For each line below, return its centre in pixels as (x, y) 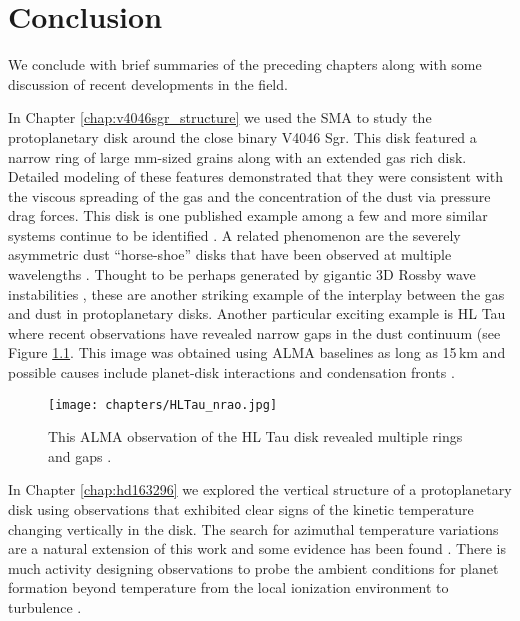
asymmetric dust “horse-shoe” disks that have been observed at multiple (230, 254)
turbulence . (45, 607)
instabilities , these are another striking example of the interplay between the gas (256, 293)
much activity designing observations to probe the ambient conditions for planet (253, 567)
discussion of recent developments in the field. (148, 83)
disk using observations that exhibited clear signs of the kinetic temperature (241, 509)
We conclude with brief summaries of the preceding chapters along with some (245, 64)
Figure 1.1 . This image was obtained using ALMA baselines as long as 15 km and (257, 352)
